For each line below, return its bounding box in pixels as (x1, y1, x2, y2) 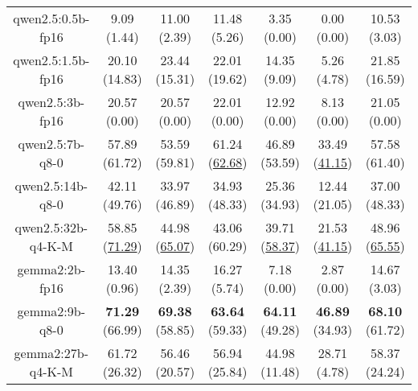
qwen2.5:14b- (14, 176, 88, 195)
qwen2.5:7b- (18, 134, 85, 153)
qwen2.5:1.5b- (13, 51, 90, 69)
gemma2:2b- (17, 260, 86, 278)
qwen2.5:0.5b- (13, 9, 90, 27)
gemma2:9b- (17, 302, 86, 320)
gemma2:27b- (14, 344, 89, 362)
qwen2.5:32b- (14, 218, 88, 237)
